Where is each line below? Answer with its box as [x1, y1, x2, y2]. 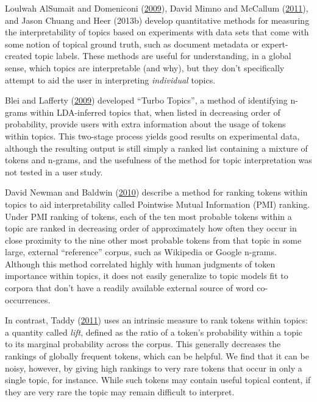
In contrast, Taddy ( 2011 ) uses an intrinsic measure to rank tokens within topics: [5, 314, 308, 326]
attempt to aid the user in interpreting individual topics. [5, 73, 216, 86]
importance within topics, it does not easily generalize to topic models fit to [5, 269, 288, 282]
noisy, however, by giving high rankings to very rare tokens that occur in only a [5, 361, 302, 374]
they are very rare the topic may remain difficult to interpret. [5, 385, 235, 398]
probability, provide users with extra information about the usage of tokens [5, 118, 286, 130]
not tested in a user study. [5, 165, 103, 178]
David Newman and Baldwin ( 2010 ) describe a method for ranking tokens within [5, 186, 308, 199]
